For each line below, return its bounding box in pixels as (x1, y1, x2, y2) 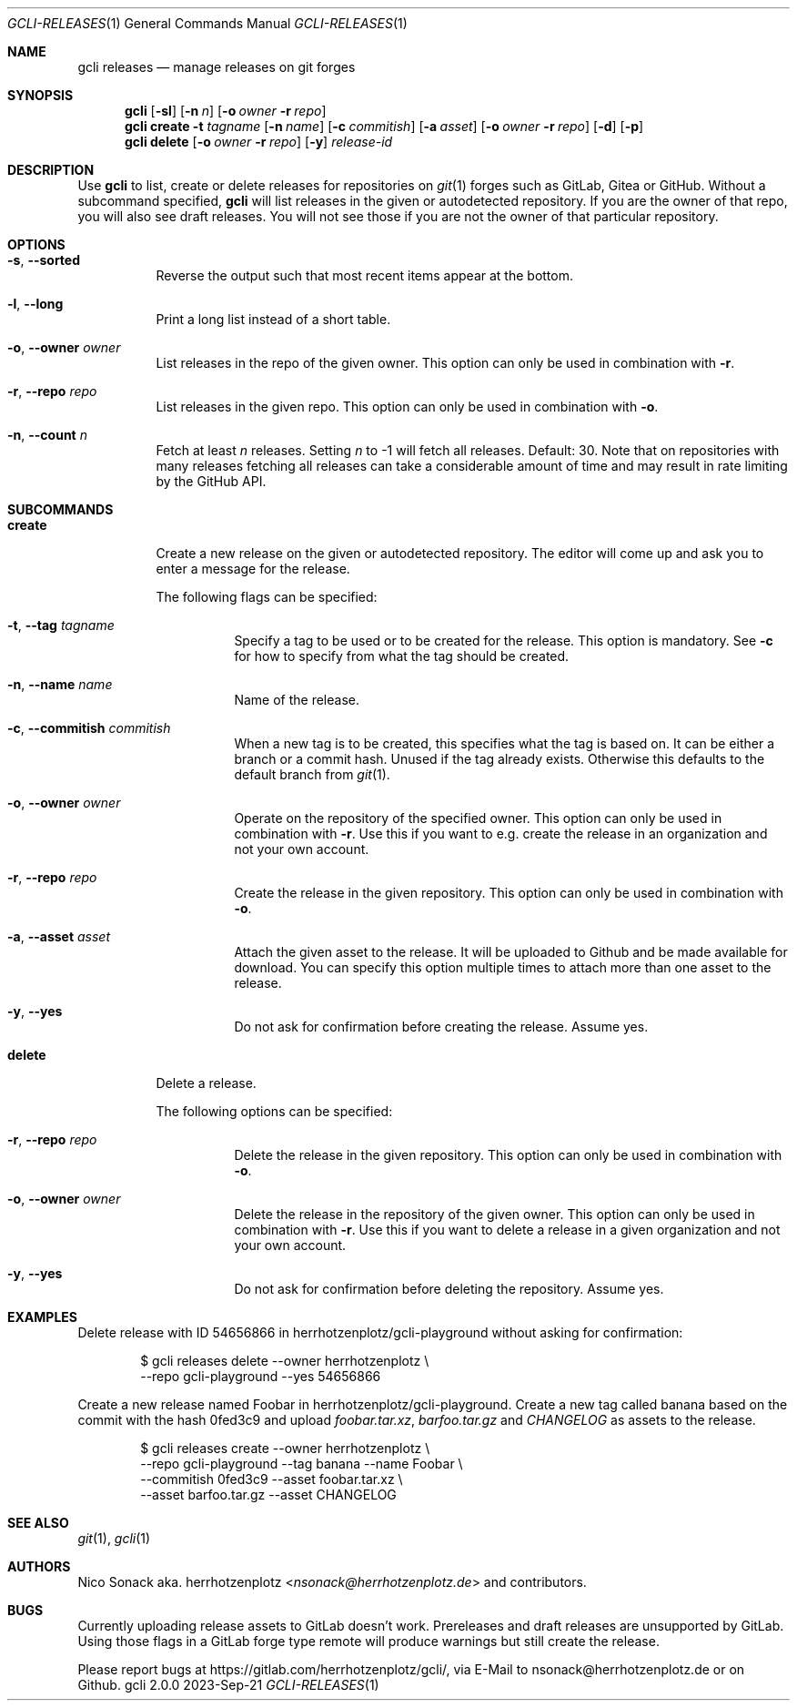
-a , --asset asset (7, 929, 110, 944)
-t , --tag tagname (7, 617, 115, 633)
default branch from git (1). (234, 767, 390, 782)
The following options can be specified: (156, 1103, 393, 1119)
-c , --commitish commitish (7, 720, 171, 736)
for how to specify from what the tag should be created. (234, 648, 570, 664)
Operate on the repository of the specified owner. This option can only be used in (234, 810, 722, 826)
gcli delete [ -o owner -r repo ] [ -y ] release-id (125, 134, 393, 149)
